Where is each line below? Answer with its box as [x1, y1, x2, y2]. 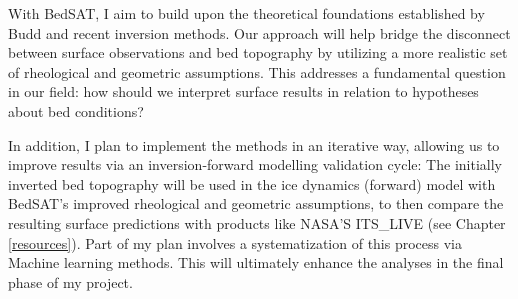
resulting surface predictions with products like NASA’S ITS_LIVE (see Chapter [8, 212, 506, 233]
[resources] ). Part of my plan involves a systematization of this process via [8, 232, 463, 253]
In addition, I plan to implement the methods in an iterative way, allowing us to [8, 134, 500, 155]
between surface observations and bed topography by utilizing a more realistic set [8, 42, 508, 63]
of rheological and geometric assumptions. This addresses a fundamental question [8, 61, 506, 82]
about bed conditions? [8, 100, 144, 121]
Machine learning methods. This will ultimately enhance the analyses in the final [8, 252, 504, 273]
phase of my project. [8, 271, 133, 292]
